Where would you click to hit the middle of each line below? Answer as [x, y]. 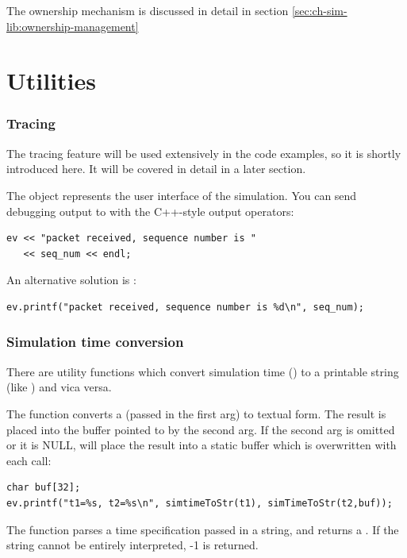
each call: [29, 460]
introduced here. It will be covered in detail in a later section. [156, 169]
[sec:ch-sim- [319, 10]
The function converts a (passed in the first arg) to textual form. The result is [196, 413]
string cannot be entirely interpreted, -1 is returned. [132, 545]
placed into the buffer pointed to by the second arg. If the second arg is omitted [201, 429]
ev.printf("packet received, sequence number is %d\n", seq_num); [186, 307]
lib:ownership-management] [73, 26]
